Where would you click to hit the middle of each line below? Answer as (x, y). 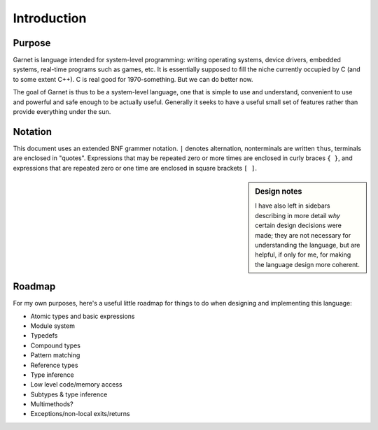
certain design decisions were (299, 225)
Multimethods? (52, 404)
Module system (52, 326)
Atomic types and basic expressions (83, 316)
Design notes (279, 192)
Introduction (50, 18)
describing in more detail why (298, 215)
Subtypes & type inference (69, 394)
